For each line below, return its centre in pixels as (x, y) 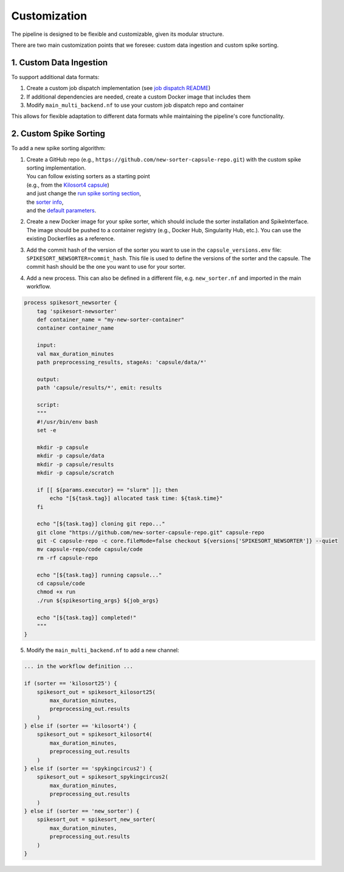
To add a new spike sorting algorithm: (58, 148)
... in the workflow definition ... (79, 666)
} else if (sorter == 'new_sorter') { (82, 811)
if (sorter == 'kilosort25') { (71, 683)
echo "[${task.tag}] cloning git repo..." (101, 524)
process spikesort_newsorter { (71, 303)
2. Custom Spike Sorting (58, 134)
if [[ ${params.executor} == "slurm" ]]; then (108, 490)
